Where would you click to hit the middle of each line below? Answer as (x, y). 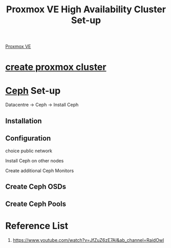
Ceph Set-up (33, 90)
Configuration (28, 139)
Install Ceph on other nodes (35, 160)
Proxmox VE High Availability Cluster (86, 9)
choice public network (29, 151)
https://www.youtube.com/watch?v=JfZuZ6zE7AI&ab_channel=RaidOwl (88, 240)
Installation (24, 121)
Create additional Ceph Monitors (40, 171)
